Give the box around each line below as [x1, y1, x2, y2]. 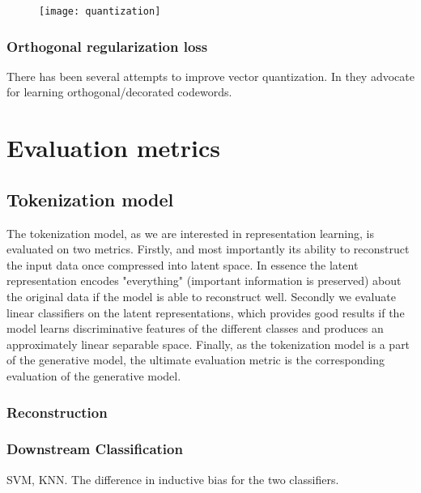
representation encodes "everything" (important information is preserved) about [6, 272, 402, 289]
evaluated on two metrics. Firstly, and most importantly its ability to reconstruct [6, 240, 410, 257]
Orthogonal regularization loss [6, 36, 208, 56]
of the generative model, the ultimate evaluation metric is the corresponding [6, 351, 385, 368]
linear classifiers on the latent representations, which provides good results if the [6, 304, 405, 321]
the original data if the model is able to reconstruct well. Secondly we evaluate [6, 288, 396, 305]
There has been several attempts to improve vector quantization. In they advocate [6, 67, 415, 84]
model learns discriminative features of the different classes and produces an [6, 320, 384, 337]
